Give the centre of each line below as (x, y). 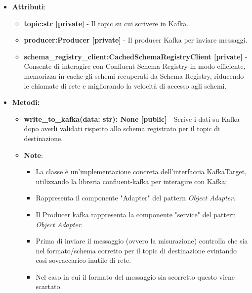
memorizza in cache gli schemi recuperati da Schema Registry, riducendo (134, 75)
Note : (33, 155)
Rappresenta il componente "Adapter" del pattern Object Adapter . (136, 198)
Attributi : (29, 6)
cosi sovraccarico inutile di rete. (84, 260)
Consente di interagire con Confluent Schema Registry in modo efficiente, (135, 66)
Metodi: (26, 102)
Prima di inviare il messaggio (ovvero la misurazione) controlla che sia (142, 241)
